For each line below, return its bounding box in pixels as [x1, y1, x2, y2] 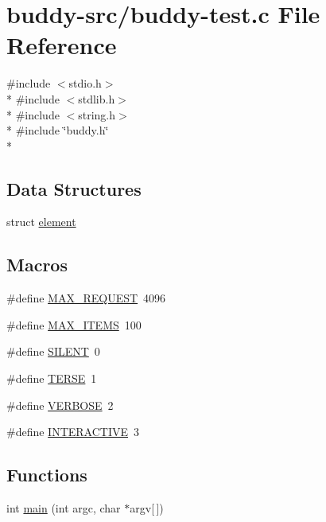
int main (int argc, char [6, 500, 121, 516]
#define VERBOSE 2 [6, 396, 114, 413]
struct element [6, 213, 76, 230]
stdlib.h [78, 90, 115, 107]
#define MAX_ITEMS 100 [6, 316, 142, 333]
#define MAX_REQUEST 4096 [6, 290, 166, 306]
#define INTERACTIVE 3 [6, 423, 140, 440]
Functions [6, 462, 87, 487]
